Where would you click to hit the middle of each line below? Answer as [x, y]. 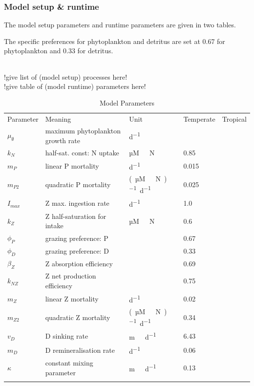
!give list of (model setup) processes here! [66, 76]
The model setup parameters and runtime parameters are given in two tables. [120, 25]
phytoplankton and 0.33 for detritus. [59, 51]
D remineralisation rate [80, 350]
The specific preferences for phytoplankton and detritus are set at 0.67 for [115, 41]
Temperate [199, 118]
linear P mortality [72, 165]
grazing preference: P [77, 238]
